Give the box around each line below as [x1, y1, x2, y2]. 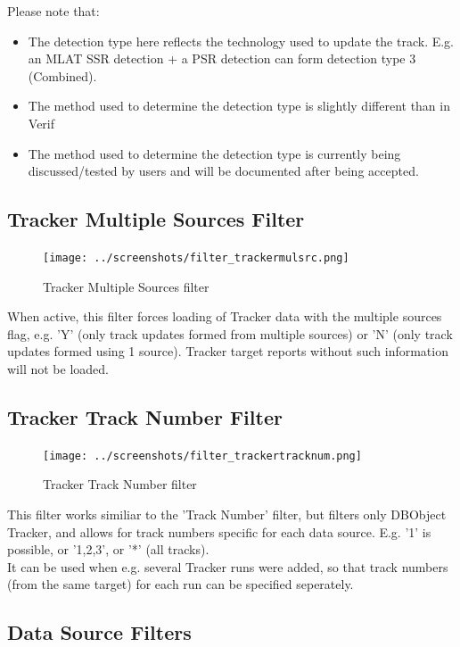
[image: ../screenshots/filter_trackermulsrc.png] [43, 251, 349, 264]
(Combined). [28, 66, 97, 85]
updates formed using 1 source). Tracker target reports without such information [7, 342, 448, 361]
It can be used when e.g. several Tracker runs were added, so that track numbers [7, 557, 448, 576]
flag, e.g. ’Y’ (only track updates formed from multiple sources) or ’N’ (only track [7, 324, 453, 343]
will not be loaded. [7, 359, 109, 377]
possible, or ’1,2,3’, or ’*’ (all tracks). [7, 540, 209, 559]
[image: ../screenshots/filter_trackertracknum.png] [43, 449, 362, 462]
